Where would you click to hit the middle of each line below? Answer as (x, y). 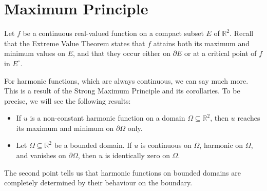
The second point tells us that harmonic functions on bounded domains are (122, 172)
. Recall (242, 33)
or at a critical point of (221, 53)
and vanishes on (41, 155)
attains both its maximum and (201, 43)
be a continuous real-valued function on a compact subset (113, 33)
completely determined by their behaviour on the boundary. (98, 183)
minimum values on (35, 53)
